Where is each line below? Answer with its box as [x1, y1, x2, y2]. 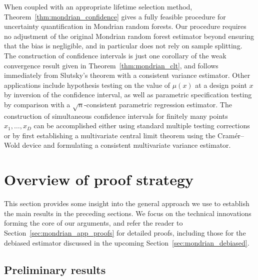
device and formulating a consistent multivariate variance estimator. [22, 140, 231, 150]
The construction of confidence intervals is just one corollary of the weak [4, 50, 226, 60]
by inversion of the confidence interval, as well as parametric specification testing [4, 89, 252, 100]
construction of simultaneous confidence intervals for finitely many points [4, 110, 228, 121]
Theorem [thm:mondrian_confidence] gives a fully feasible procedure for [4, 11, 226, 21]
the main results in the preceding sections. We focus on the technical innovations [4, 208, 251, 218]
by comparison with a [4, 99, 70, 109]
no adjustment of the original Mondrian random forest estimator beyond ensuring [4, 30, 254, 41]
